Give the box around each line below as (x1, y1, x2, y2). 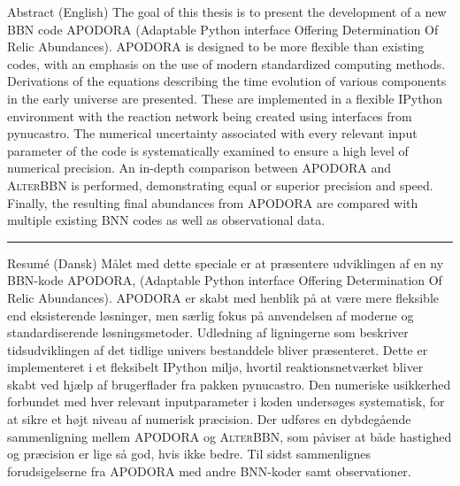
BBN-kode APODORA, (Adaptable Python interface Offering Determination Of (7, 271, 442, 289)
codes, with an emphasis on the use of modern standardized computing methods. (7, 54, 446, 73)
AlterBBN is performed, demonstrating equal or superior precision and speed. (7, 175, 433, 194)
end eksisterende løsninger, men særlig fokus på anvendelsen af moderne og (7, 305, 414, 324)
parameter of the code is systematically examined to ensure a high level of (7, 141, 409, 159)
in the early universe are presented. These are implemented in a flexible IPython (7, 89, 443, 107)
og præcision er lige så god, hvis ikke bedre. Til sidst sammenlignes (7, 444, 371, 463)
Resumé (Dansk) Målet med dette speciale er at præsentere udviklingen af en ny (7, 253, 444, 272)
